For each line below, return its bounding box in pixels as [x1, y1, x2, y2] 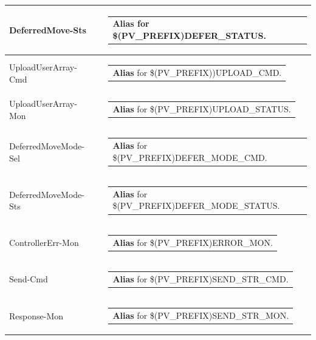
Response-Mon [9, 309, 64, 322]
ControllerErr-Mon [9, 236, 79, 249]
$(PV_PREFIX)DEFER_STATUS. [112, 29, 266, 41]
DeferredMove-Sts [9, 23, 86, 36]
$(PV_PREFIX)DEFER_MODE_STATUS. [112, 199, 280, 212]
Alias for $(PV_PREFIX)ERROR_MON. [112, 236, 273, 248]
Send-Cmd [9, 273, 48, 285]
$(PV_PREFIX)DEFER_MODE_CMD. [112, 151, 267, 163]
